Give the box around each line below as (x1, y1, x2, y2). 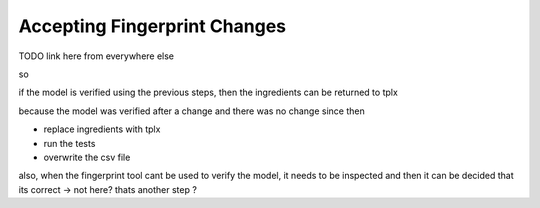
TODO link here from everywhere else (18, 50, 175, 62)
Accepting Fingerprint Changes (18, 15, 287, 37)
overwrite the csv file (43, 151, 131, 163)
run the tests (43, 137, 96, 149)
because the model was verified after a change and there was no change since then (18, 105, 365, 117)
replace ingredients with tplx (43, 123, 161, 135)
